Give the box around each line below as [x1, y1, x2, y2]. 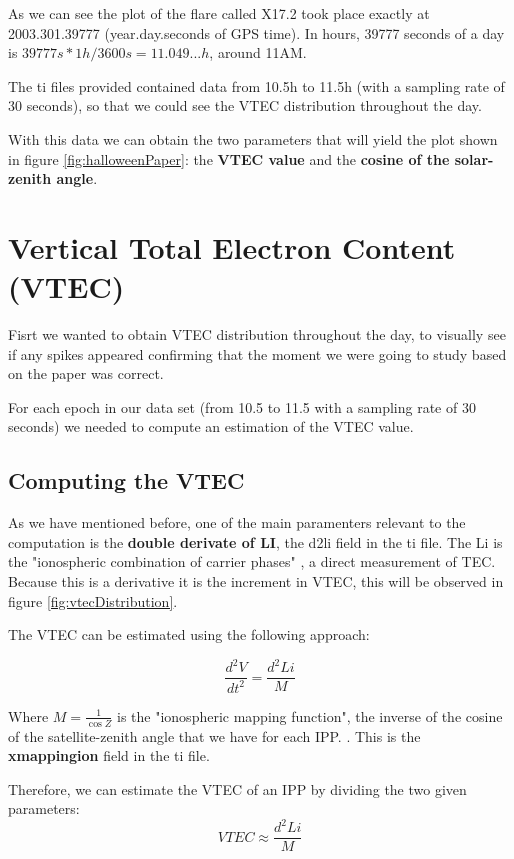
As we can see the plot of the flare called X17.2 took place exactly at [8, 3, 430, 23]
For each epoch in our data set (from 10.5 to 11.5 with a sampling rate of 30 [8, 396, 476, 417]
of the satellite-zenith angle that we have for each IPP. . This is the [8, 725, 421, 746]
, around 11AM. [209, 42, 307, 63]
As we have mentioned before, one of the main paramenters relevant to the [8, 512, 466, 533]
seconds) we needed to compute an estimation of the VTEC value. [8, 416, 414, 437]
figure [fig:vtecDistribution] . [8, 590, 178, 611]
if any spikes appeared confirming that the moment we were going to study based [8, 343, 507, 364]
